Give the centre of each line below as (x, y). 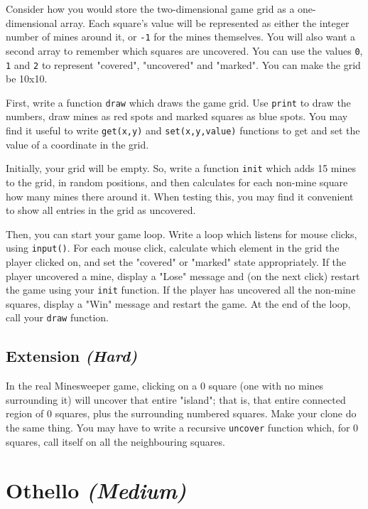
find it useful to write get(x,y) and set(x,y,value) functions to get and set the (183, 130)
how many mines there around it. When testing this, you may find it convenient (180, 196)
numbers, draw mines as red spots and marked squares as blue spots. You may (177, 116)
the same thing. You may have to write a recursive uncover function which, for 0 (182, 428)
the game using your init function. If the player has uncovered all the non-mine (181, 290)
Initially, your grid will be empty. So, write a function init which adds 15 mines (181, 168)
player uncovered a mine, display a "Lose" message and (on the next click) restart (183, 275)
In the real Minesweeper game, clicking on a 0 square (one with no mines (165, 386)
